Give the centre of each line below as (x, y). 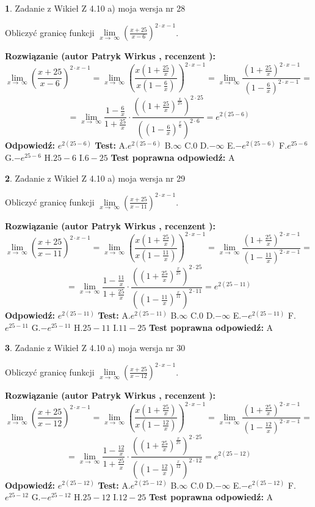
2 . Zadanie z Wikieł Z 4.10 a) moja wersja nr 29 (95, 178)
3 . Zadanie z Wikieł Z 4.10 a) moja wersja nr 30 (95, 348)
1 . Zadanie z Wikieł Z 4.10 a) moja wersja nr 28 (95, 8)
